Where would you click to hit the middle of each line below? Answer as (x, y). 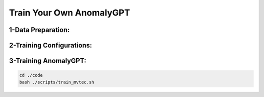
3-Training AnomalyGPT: (48, 61)
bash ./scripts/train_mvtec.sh (57, 82)
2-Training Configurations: (51, 45)
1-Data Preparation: (39, 30)
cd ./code (31, 75)
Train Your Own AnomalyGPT (70, 13)
